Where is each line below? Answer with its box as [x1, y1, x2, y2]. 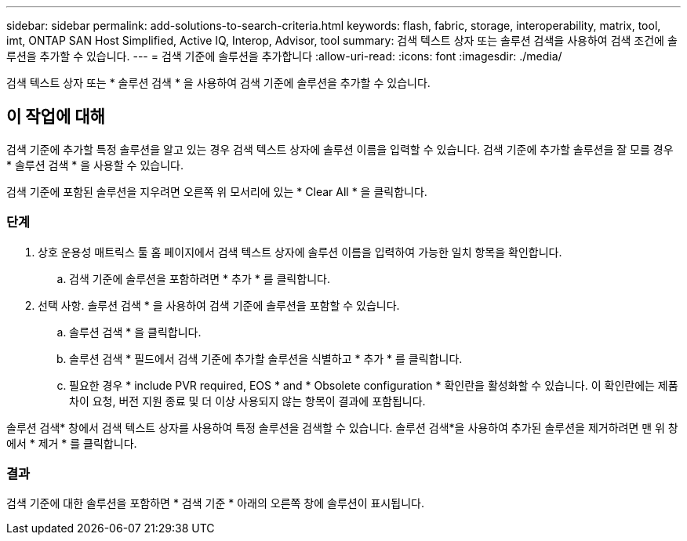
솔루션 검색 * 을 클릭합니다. [69, 325, 202, 339]
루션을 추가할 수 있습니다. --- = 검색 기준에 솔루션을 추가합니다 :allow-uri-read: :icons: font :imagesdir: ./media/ [6, 49, 562, 63]
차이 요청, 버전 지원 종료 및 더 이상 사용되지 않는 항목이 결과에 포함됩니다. [69, 394, 426, 408]
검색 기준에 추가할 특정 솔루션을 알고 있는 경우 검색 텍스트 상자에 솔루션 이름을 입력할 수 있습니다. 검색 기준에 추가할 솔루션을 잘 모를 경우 [6, 142, 674, 156]
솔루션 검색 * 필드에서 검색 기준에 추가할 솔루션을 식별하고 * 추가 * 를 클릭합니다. [69, 351, 463, 365]
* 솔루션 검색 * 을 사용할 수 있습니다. [6, 158, 184, 172]
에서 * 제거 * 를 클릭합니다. [6, 436, 137, 450]
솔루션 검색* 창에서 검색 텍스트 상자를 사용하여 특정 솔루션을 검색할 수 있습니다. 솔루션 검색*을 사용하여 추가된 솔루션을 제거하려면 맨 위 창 [6, 420, 678, 434]
